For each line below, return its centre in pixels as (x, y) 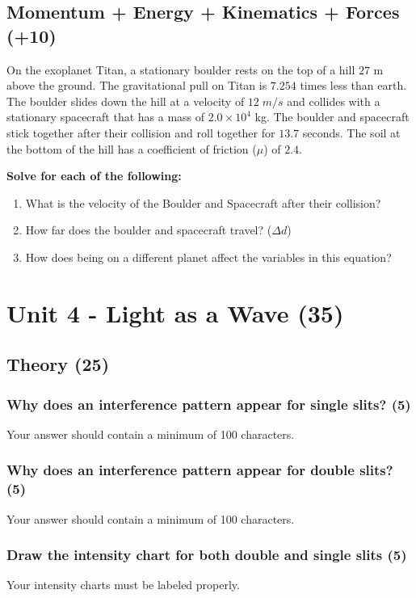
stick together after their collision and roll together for (141, 132)
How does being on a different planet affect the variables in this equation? (208, 257)
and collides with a (334, 101)
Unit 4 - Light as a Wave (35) (175, 312)
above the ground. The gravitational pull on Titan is (137, 85)
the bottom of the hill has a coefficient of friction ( (132, 148)
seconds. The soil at (351, 132)
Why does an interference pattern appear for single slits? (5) (209, 404)
